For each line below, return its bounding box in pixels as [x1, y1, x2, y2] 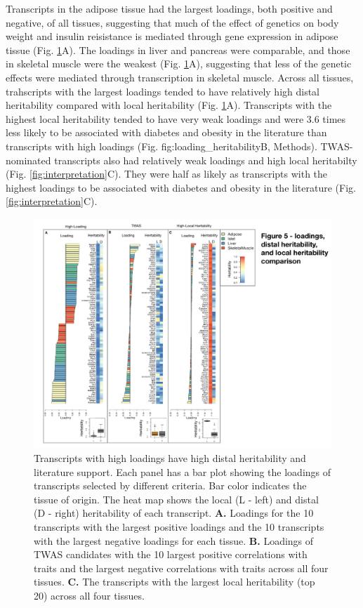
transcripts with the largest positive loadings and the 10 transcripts [34, 519, 324, 534]
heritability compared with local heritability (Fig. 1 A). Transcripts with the [6, 98, 332, 112]
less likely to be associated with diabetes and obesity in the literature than [6, 125, 327, 140]
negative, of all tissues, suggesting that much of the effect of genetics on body [6, 15, 339, 29]
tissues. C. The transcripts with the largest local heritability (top [34, 574, 315, 589]
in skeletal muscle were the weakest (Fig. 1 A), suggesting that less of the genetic [6, 56, 352, 71]
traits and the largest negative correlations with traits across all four [34, 560, 329, 575]
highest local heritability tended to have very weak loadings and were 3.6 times [6, 111, 346, 126]
